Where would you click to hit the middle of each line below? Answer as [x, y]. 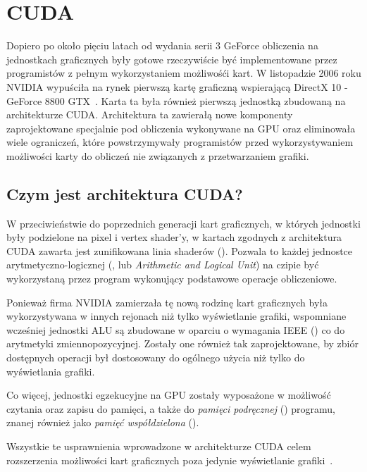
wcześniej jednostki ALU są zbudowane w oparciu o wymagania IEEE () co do [176, 329]
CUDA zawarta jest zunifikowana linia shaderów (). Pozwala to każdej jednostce [180, 250]
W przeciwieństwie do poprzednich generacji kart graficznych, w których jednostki [183, 223]
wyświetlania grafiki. [51, 371]
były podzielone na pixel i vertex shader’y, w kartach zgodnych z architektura [174, 237]
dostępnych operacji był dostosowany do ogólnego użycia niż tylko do [156, 358]
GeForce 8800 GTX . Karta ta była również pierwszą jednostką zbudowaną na [176, 100]
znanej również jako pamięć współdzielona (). [103, 422]
